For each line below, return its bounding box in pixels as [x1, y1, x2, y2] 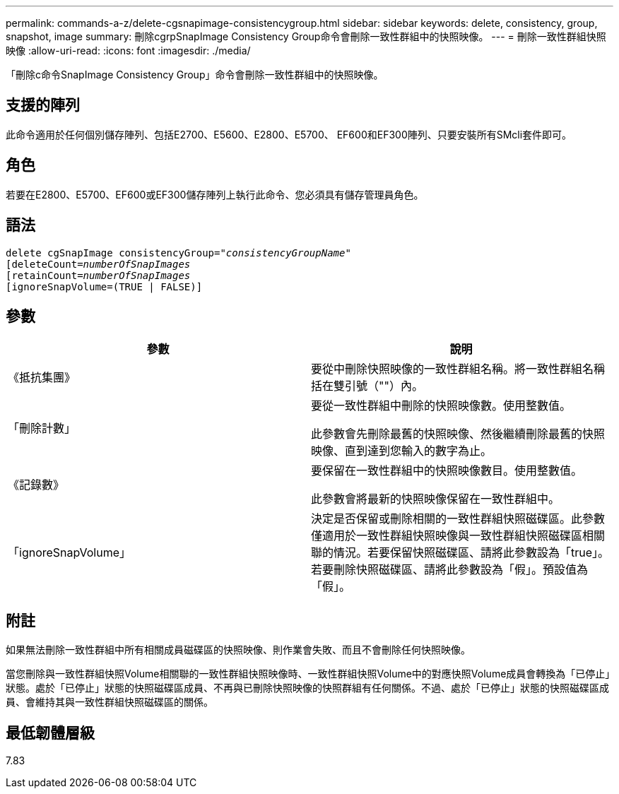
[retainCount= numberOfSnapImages [6, 269, 191, 281]
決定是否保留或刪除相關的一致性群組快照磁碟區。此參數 [311, 511, 606, 526]
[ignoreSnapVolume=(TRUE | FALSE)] [6, 280, 203, 292]
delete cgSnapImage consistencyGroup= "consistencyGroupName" [6, 247, 351, 259]
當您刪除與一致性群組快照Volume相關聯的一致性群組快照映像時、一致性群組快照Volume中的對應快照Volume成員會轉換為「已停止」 [6, 668, 611, 680]
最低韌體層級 [6, 723, 95, 742]
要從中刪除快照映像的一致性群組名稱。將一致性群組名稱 [311, 362, 606, 377]
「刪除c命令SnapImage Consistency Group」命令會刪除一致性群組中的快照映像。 [6, 69, 384, 81]
